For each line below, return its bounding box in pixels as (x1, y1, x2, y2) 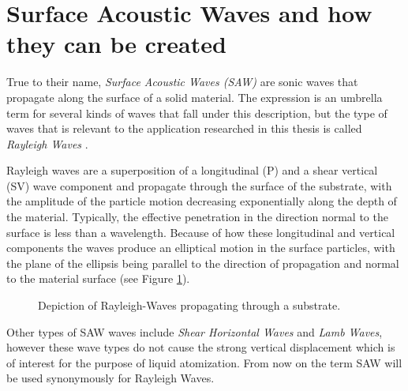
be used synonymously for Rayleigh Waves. (6, 370, 215, 386)
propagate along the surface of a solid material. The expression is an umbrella (6, 88, 383, 105)
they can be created (6, 28, 226, 60)
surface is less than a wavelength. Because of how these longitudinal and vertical (6, 224, 395, 240)
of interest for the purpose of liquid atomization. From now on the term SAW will (6, 354, 402, 370)
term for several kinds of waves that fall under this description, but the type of (6, 104, 387, 121)
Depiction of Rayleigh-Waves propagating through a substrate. (38, 297, 341, 314)
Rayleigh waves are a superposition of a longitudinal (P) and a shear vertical (6, 162, 378, 179)
